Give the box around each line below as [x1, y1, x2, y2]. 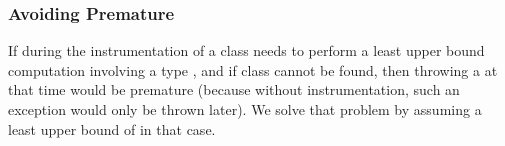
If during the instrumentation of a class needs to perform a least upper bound [8, 40, 485, 61]
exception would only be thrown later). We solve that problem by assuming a [8, 99, 482, 119]
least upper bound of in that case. [8, 118, 216, 139]
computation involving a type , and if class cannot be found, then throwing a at [8, 59, 498, 80]
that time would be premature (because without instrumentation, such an [8, 79, 460, 100]
